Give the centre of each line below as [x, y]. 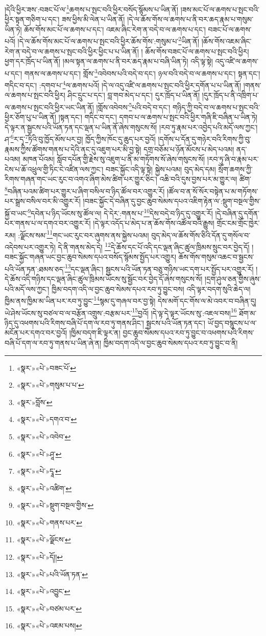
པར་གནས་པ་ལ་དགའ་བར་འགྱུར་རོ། [48, 223]
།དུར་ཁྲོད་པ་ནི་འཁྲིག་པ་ [230, 95]
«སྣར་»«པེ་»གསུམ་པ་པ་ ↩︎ [50, 385]
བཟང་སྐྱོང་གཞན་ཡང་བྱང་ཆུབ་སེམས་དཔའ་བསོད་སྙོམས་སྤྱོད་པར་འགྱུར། [90, 257]
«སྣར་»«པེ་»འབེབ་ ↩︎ [44, 436]
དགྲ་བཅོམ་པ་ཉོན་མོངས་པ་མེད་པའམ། [189, 149]
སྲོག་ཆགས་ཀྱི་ [235, 169]
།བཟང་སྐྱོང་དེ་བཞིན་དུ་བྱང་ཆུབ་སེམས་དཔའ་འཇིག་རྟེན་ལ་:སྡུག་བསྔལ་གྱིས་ [172, 201]
